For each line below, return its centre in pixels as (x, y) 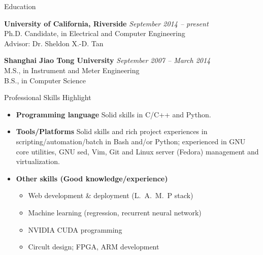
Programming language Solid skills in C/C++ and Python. (113, 114)
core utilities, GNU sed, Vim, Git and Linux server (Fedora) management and (137, 151)
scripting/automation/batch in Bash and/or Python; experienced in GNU (131, 141)
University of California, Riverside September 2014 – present (106, 23)
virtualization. (38, 161)
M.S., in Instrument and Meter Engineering (72, 70)
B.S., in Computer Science (45, 80)
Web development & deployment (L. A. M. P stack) (111, 195)
